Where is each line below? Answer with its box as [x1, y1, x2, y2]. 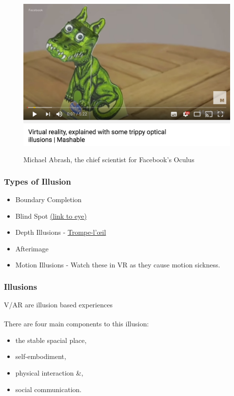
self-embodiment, [15, 351, 66, 361]
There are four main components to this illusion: [4, 319, 149, 329]
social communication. [15, 384, 82, 394]
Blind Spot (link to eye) [15, 210, 87, 221]
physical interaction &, [15, 368, 83, 378]
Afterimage [15, 243, 49, 253]
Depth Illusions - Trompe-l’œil [15, 227, 106, 237]
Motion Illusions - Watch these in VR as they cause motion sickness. [15, 260, 220, 270]
